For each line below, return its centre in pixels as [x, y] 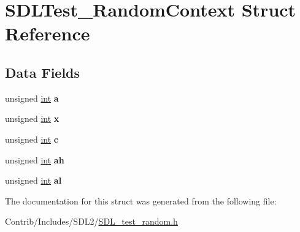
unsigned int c [32, 139]
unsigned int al [33, 180]
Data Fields [43, 72]
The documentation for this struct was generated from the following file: [141, 200]
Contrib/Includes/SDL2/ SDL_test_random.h [91, 221]
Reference [48, 33]
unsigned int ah [35, 159]
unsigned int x [32, 118]
